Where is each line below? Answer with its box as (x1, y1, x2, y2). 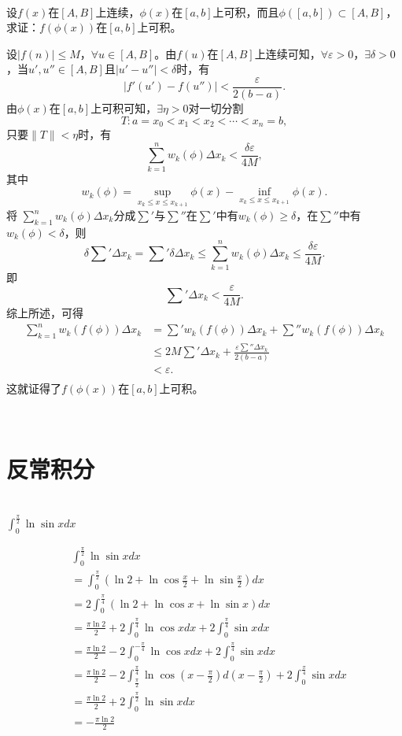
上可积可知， (90, 100, 157, 117)
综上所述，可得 (6, 305, 83, 321)
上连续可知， (254, 45, 321, 61)
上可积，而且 (212, 3, 279, 20)
